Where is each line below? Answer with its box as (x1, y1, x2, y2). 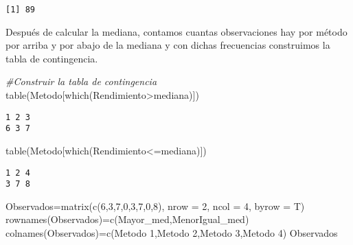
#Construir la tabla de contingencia (5, 74, 157, 89)
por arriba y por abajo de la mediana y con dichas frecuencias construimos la (5, 38, 330, 52)
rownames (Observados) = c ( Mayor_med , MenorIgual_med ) (5, 212, 249, 226)
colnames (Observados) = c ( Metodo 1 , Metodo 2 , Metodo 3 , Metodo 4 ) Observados (5, 226, 338, 240)
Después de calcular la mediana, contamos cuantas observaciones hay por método (5, 24, 348, 38)
